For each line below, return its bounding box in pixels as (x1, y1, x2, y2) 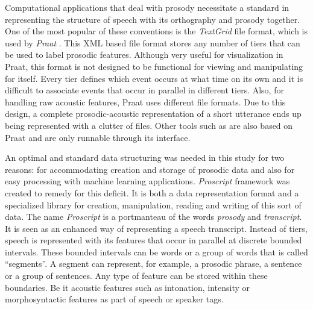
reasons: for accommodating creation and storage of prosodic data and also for (5, 163, 295, 175)
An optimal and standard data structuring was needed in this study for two (5, 151, 285, 164)
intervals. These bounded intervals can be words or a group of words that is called (5, 245, 308, 258)
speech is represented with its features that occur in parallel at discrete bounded (5, 234, 302, 246)
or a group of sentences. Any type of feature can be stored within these (5, 269, 268, 282)
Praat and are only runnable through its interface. (5, 131, 191, 143)
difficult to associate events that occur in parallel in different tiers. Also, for (5, 84, 284, 96)
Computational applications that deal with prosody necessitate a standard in (5, 1, 289, 13)
